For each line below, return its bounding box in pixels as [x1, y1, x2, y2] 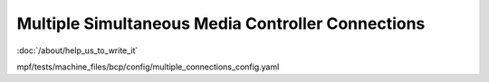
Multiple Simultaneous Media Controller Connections [16, 14, 426, 33]
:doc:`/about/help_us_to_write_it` [16, 45, 139, 56]
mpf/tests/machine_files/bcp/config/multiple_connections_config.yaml [16, 61, 280, 72]
